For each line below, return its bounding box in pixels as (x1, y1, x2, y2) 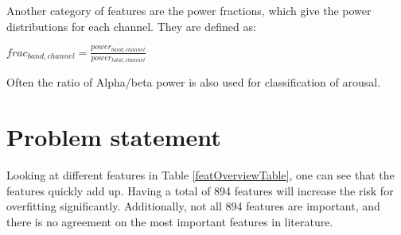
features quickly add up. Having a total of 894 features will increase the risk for (6, 182, 394, 198)
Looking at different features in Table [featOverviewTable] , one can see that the (6, 167, 395, 183)
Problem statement (6, 121, 221, 153)
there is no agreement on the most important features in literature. (6, 213, 333, 229)
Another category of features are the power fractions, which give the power (6, 2, 372, 18)
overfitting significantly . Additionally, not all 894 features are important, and (6, 198, 380, 214)
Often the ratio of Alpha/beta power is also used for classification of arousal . (6, 74, 381, 91)
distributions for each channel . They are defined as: (6, 17, 256, 34)
